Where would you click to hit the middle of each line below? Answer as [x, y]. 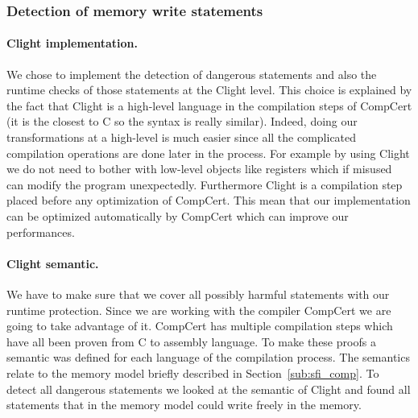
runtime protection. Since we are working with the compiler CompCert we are [199, 310]
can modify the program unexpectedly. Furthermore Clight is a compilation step [205, 184]
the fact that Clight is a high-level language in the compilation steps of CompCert [209, 105]
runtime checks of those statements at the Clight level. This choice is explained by [209, 90]
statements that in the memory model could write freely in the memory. [184, 405]
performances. [41, 232]
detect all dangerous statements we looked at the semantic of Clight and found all [209, 389]
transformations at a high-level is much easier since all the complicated [182, 137]
